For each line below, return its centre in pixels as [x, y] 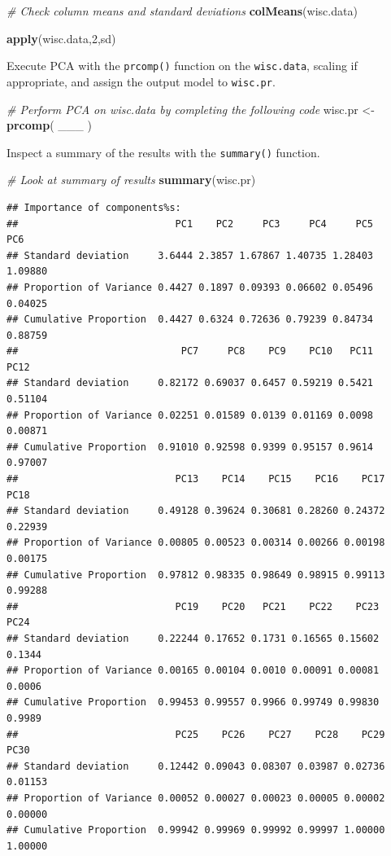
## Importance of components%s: [94, 207]
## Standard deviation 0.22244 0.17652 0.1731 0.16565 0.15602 [193, 638]
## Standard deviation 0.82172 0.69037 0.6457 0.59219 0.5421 [190, 383]
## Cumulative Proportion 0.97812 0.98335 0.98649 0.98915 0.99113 [196, 575]
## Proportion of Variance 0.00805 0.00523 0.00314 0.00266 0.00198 [196, 543]
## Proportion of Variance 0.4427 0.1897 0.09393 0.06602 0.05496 [190, 287]
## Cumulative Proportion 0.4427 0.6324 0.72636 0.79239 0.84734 [190, 320]
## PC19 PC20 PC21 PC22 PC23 [193, 606]
